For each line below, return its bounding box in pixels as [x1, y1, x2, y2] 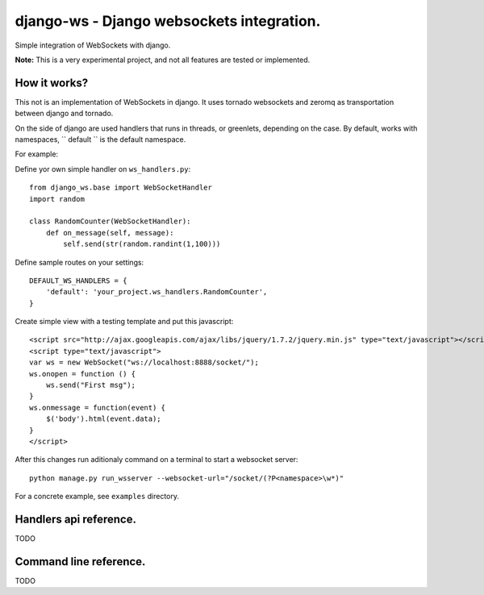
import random [29, 194, 85, 203]
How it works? [15, 76, 89, 89]
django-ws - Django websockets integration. [15, 12, 321, 30]
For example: [15, 149, 59, 159]
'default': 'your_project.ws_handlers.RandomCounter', [45, 287, 268, 297]
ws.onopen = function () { [29, 369, 136, 378]
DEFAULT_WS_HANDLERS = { [29, 276, 127, 285]
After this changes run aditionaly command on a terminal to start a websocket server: [15, 455, 298, 464]
